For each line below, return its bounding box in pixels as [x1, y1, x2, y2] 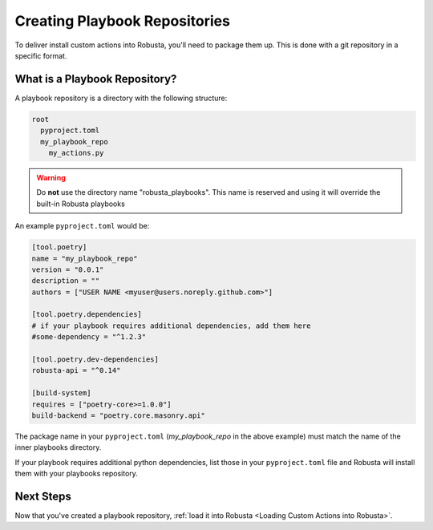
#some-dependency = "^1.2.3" [31, 333, 147, 342]
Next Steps [14, 489, 71, 503]
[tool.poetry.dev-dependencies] [31, 355, 160, 364]
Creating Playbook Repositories [14, 12, 230, 30]
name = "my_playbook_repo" [31, 253, 138, 263]
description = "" [31, 277, 100, 285]
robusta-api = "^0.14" [31, 366, 121, 375]
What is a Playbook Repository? [14, 72, 177, 86]
